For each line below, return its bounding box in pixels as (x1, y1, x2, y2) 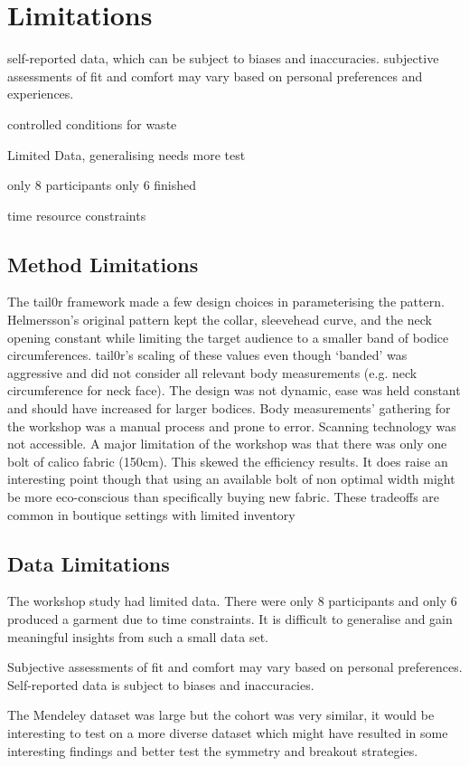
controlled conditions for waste (7, 114, 177, 133)
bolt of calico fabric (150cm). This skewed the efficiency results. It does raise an (7, 451, 448, 470)
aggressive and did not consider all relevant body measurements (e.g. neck (7, 363, 417, 382)
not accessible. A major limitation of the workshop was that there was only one (7, 434, 447, 453)
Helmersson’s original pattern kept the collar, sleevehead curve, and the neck (7, 310, 432, 329)
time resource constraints (7, 205, 146, 224)
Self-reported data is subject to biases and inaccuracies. (7, 675, 314, 694)
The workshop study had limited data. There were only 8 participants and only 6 (7, 591, 457, 610)
